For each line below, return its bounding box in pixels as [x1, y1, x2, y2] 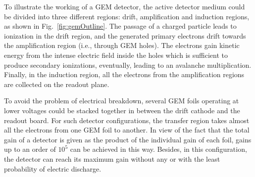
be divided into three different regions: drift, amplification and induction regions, [4, 11, 250, 21]
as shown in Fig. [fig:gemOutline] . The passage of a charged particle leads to [4, 21, 237, 31]
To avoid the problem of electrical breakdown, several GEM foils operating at [4, 95, 239, 106]
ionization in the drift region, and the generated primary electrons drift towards [4, 30, 246, 41]
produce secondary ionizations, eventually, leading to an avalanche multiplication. [4, 59, 252, 70]
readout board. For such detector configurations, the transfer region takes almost [4, 115, 250, 125]
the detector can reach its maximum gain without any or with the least [4, 153, 220, 164]
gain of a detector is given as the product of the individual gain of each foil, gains [4, 134, 252, 144]
